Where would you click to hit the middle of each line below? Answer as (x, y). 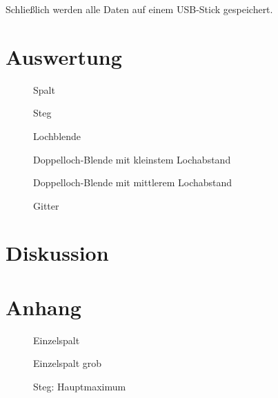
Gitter (46, 205)
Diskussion (57, 253)
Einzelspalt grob (68, 363)
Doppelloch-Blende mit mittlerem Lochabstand (133, 182)
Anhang (43, 307)
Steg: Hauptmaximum (80, 386)
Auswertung (64, 56)
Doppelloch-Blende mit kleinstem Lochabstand (132, 159)
